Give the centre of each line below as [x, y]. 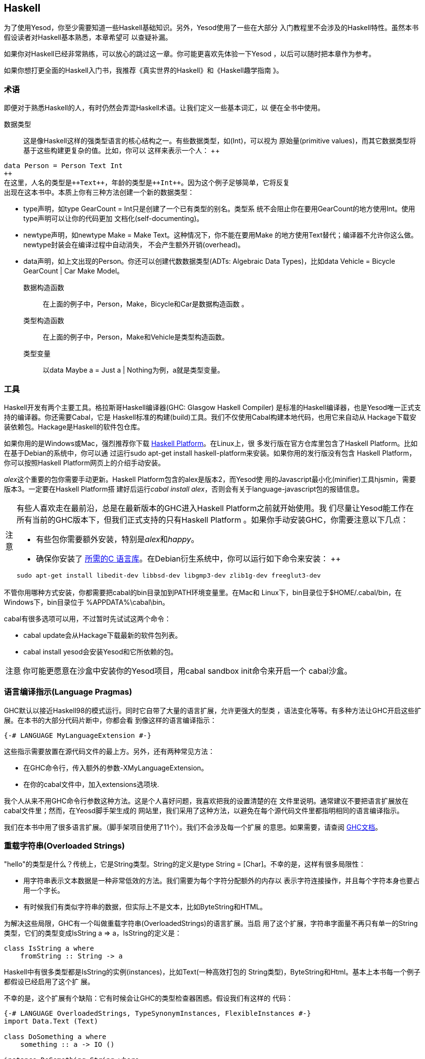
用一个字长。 [44, 890]
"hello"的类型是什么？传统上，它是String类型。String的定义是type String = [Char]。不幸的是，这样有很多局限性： [185, 864]
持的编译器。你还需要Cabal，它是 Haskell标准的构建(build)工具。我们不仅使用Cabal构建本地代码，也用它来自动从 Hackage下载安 [210, 417]
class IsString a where [49, 948]
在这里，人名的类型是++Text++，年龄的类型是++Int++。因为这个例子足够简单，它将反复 [147, 183]
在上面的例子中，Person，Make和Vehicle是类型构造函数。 [136, 337]
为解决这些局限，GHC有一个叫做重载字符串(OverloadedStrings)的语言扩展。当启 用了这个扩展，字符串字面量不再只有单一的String [211, 923]
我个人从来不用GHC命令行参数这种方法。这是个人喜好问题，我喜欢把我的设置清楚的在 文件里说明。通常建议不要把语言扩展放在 [206, 801]
